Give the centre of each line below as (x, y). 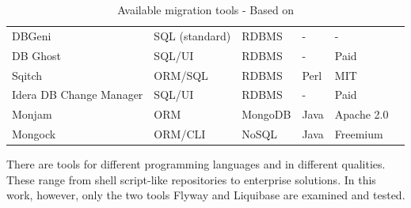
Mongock (34, 134)
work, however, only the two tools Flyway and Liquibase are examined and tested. (206, 195)
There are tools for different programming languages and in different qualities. (196, 164)
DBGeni (32, 35)
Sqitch (27, 75)
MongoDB (266, 114)
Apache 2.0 (362, 114)
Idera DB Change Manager (78, 95)
